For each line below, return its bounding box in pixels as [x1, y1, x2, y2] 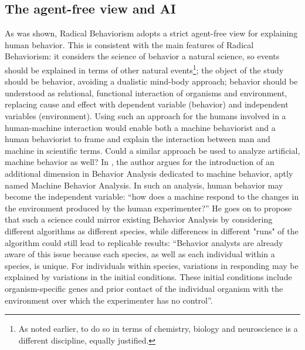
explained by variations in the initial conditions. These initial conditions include [5, 271, 292, 283]
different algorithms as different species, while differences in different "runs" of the [5, 224, 299, 237]
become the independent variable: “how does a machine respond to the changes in [5, 190, 299, 203]
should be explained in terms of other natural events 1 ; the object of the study [5, 62, 284, 76]
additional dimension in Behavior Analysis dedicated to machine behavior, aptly [5, 167, 293, 179]
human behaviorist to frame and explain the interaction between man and [5, 133, 270, 145]
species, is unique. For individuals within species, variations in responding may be [5, 259, 299, 271]
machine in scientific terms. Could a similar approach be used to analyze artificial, [5, 144, 300, 156]
